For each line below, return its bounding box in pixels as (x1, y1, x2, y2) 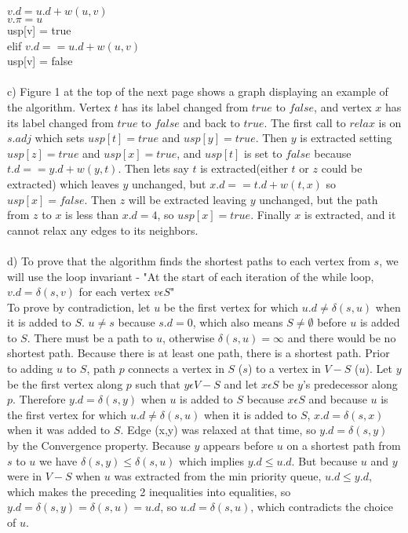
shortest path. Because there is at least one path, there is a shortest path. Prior (7, 345, 390, 361)
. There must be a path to (27, 329, 153, 345)
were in (7, 468, 42, 484)
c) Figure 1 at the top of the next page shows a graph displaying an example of (7, 83, 388, 100)
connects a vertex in (128, 360, 224, 377)
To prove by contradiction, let (7, 298, 151, 315)
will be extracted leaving (128, 191, 246, 207)
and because (308, 391, 367, 407)
